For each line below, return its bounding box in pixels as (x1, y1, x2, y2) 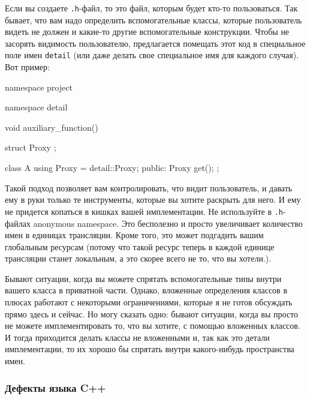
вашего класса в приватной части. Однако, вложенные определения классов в (5, 284, 287, 296)
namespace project (5, 80, 73, 93)
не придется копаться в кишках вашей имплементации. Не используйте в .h (5, 205, 283, 217)
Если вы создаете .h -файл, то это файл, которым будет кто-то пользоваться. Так (5, 2, 298, 14)
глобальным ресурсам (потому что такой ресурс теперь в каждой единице (5, 240, 275, 253)
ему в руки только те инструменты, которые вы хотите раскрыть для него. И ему (5, 193, 301, 206)
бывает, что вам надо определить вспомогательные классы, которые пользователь (5, 13, 302, 26)
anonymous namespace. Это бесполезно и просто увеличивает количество (33, 217, 303, 229)
